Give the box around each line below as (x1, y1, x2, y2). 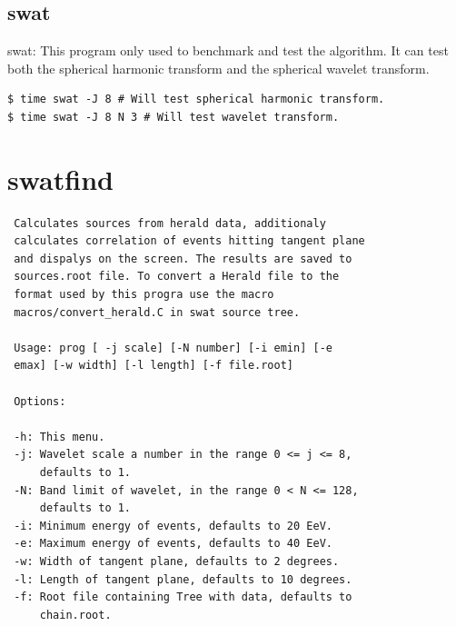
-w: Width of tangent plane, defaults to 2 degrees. (14, 554, 340, 568)
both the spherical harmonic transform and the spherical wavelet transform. (7, 58, 430, 77)
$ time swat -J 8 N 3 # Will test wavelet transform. (7, 110, 340, 124)
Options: (14, 394, 66, 408)
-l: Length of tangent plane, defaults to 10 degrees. (14, 572, 352, 586)
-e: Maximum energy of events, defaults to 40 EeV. (14, 537, 332, 551)
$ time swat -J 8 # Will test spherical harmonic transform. (7, 93, 385, 106)
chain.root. (39, 608, 112, 621)
